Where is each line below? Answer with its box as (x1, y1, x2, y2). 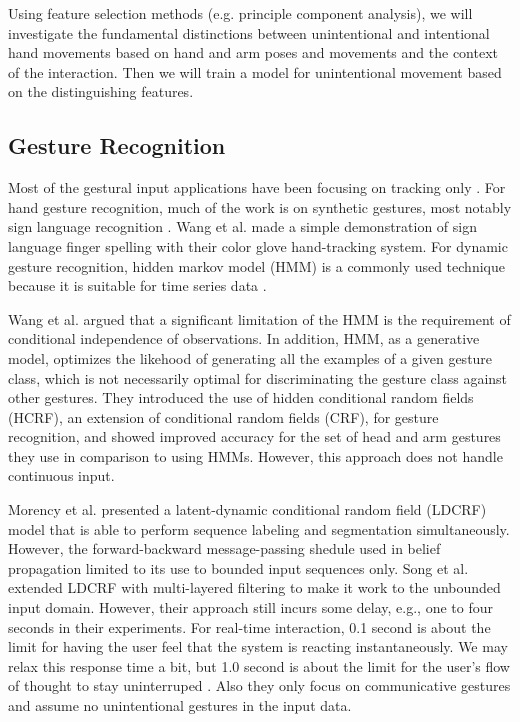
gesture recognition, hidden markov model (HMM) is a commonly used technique (8, 255, 505, 276)
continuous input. (8, 465, 115, 486)
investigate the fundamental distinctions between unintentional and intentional (8, 22, 490, 43)
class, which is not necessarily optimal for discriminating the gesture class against (8, 367, 508, 388)
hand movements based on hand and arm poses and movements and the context (8, 42, 498, 63)
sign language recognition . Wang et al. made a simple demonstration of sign (8, 216, 478, 237)
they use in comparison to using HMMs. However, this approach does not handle (8, 445, 503, 466)
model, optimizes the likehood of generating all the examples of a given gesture (8, 347, 493, 368)
